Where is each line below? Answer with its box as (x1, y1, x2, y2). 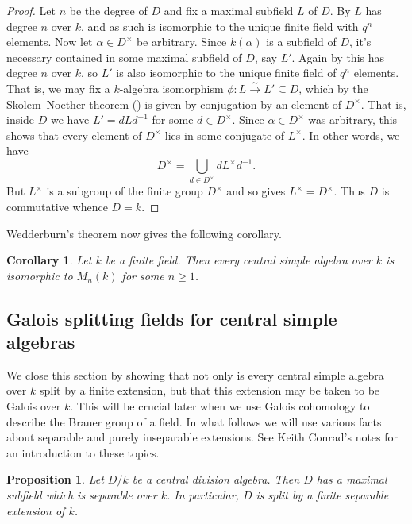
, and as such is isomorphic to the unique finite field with (80, 17, 359, 34)
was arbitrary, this (308, 111, 398, 128)
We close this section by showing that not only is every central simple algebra (6, 366, 384, 383)
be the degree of (69, 2, 148, 18)
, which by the (298, 79, 368, 96)
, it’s (349, 33, 372, 50)
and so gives (226, 183, 286, 199)
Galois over (6, 398, 61, 414)
